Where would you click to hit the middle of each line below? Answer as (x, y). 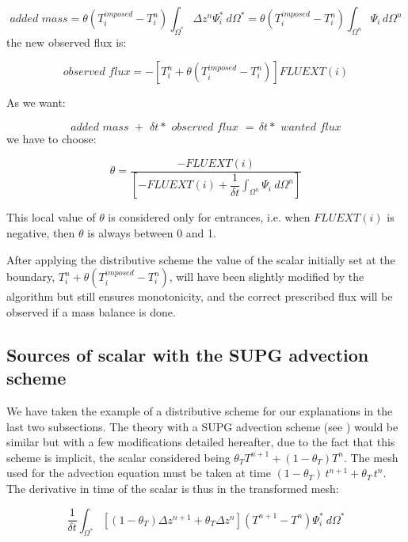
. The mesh (371, 457)
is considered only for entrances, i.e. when (209, 217)
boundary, (31, 277)
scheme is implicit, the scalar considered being (118, 457)
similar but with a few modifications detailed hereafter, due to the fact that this (201, 442)
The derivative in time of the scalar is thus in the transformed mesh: (173, 489)
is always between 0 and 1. (152, 233)
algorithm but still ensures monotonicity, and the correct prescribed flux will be (200, 296)
